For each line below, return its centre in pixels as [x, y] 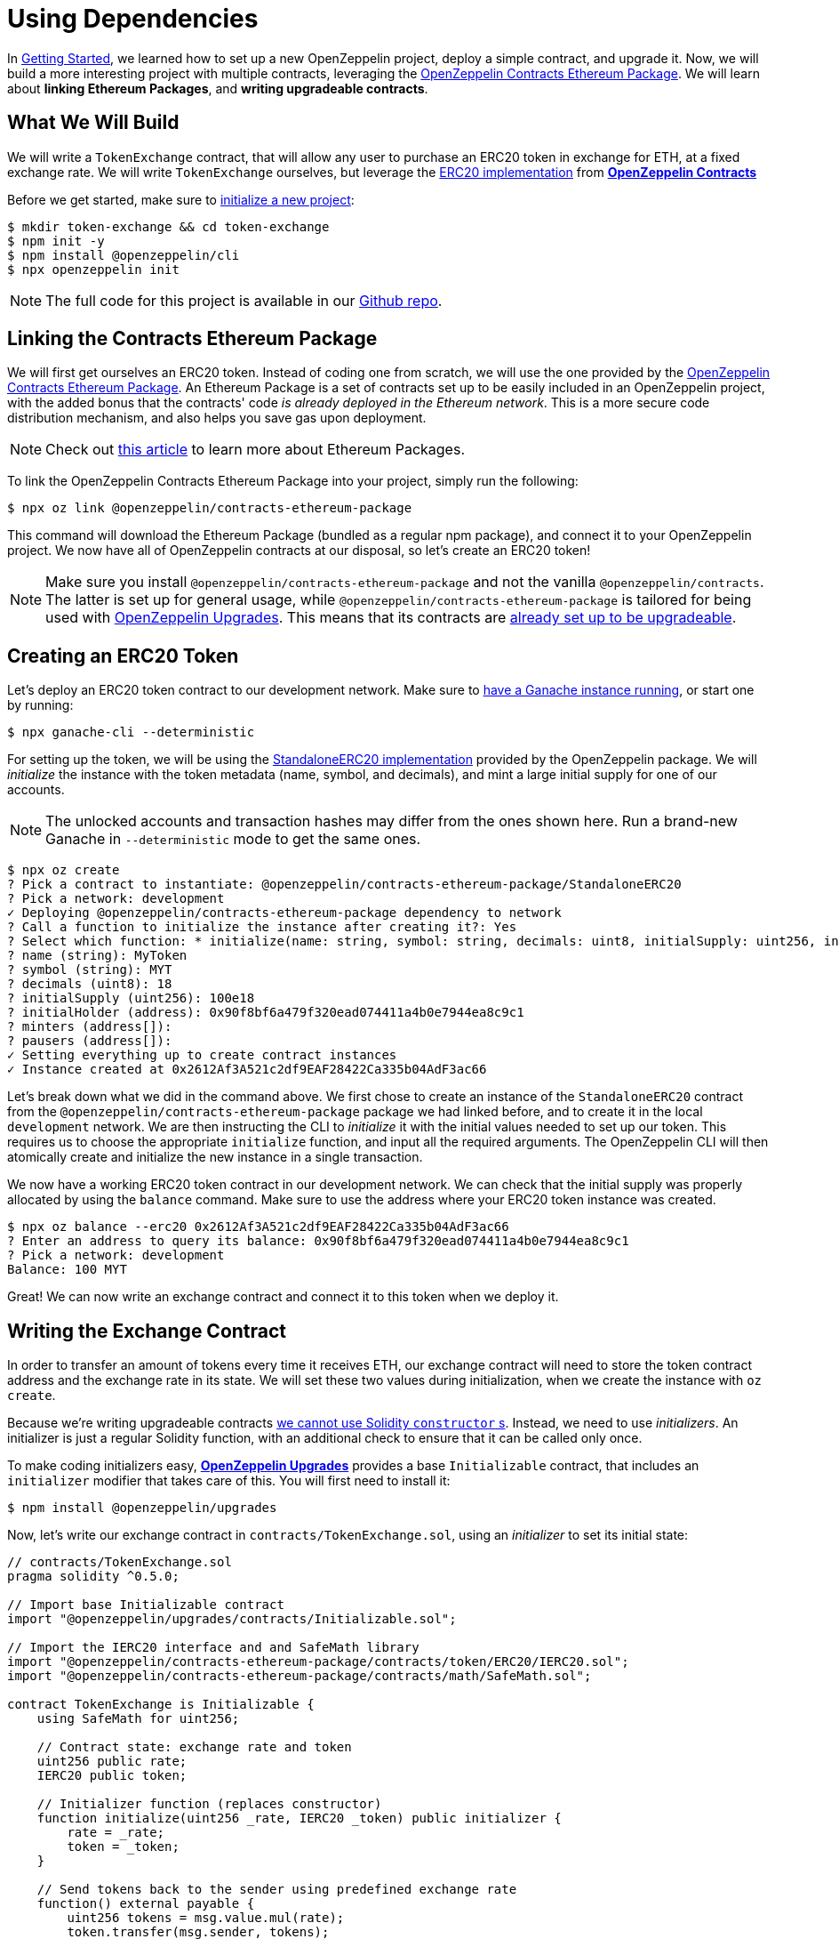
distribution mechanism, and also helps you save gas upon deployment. [217, 418]
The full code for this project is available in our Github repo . [244, 300]
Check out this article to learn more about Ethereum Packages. [255, 450]
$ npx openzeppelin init [93, 269]
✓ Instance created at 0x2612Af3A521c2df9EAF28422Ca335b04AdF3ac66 [247, 1070]
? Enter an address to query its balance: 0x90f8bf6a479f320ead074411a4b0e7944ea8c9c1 [318, 1241]
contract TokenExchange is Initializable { [161, 1705]
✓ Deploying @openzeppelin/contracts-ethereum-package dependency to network [284, 913]
